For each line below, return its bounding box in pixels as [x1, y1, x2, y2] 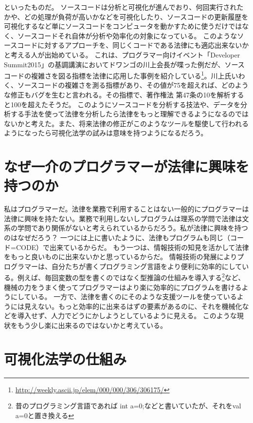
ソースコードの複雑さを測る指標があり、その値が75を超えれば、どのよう [17, 80, 249, 90]
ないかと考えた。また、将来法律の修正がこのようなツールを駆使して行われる [4, 118, 249, 128]
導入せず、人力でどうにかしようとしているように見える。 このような [17, 310, 237, 321]
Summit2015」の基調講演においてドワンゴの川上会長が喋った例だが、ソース [4, 59, 245, 69]
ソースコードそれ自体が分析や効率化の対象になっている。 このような [17, 30, 237, 40]
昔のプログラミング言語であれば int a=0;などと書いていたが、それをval [15, 401, 241, 411]
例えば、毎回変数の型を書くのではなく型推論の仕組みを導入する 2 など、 [17, 271, 245, 283]
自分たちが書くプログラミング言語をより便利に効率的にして [51, 261, 242, 271]
